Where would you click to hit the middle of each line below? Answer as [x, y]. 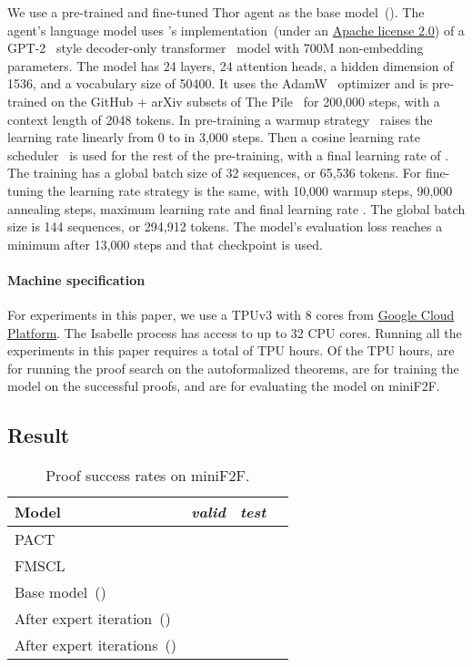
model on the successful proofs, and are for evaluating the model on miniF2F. [224, 386]
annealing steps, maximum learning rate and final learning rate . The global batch [236, 208]
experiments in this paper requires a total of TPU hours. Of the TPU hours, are [231, 350]
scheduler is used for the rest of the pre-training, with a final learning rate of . [228, 154]
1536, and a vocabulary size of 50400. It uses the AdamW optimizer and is [218, 83]
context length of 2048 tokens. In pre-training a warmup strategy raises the [220, 119]
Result [39, 435]
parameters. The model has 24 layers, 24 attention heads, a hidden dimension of [231, 65]
